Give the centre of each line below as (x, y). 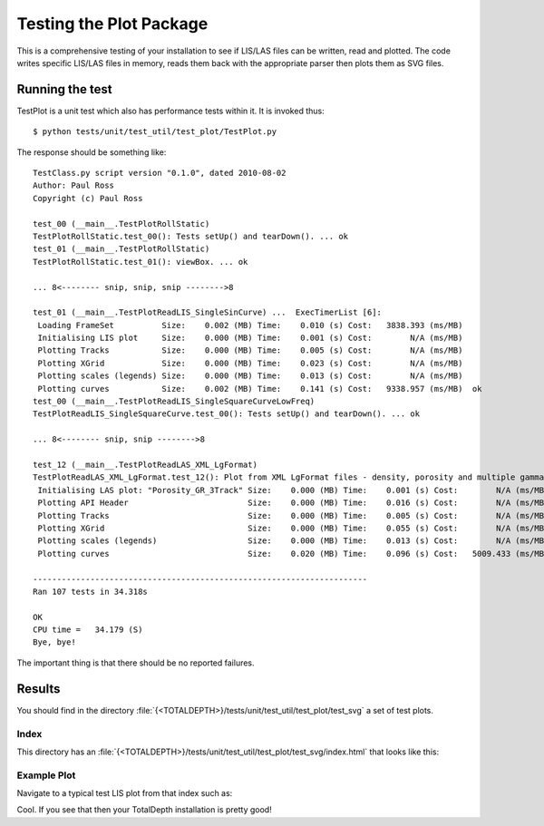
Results (39, 689)
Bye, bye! (54, 642)
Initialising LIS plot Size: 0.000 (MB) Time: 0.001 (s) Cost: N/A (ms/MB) (250, 338)
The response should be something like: (92, 152)
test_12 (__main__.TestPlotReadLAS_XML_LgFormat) (146, 465)
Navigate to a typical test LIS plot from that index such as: (125, 793)
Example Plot (46, 775)
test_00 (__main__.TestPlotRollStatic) (121, 224)
